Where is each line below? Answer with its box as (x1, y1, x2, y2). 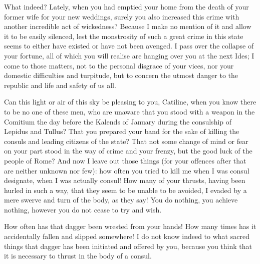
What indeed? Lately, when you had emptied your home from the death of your (4, 1, 249, 11)
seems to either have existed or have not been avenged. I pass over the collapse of (4, 40, 254, 51)
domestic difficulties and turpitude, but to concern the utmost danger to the (4, 70, 238, 80)
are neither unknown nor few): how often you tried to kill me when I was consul (4, 165, 249, 175)
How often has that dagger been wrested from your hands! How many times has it (4, 221, 256, 231)
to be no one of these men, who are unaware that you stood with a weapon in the (4, 106, 255, 116)
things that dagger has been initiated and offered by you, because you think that (4, 240, 252, 251)
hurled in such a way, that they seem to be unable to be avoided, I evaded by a (4, 184, 247, 195)
